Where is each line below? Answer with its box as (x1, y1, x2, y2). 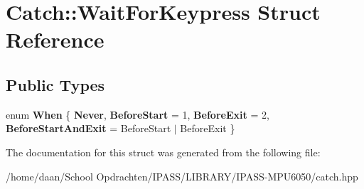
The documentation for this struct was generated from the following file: (6, 144, 321, 159)
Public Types (6, 73, 105, 95)
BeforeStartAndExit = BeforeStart (6, 121, 171, 136)
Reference (6, 25, 105, 54)
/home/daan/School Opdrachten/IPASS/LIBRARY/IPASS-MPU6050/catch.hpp (6, 168, 358, 183)
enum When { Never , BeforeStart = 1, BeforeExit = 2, (6, 107, 269, 121)
